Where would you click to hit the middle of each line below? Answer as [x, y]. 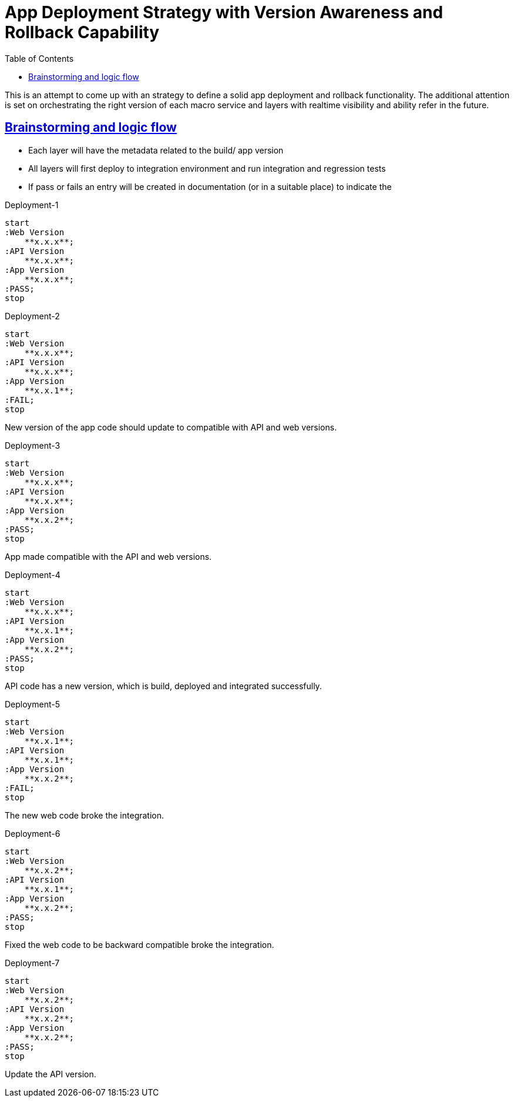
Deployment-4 [33, 575]
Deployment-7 [32, 963]
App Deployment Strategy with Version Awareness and [224, 12]
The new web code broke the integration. [85, 815]
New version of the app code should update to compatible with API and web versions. [171, 427]
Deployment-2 [32, 316]
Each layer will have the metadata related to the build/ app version [156, 150]
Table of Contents [39, 58]
